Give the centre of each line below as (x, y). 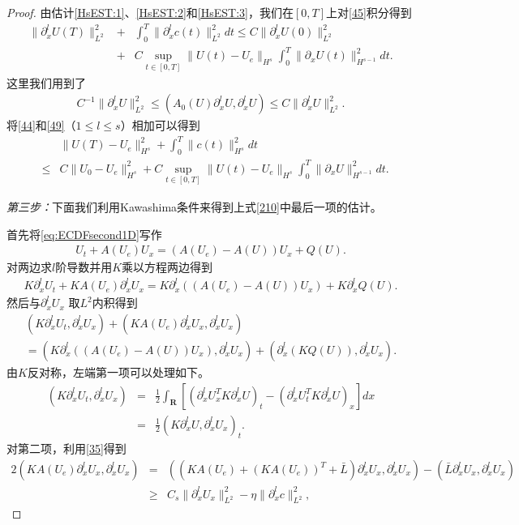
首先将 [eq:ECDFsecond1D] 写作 (84, 234)
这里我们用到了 (46, 82)
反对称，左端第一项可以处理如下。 (118, 371)
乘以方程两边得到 (167, 267)
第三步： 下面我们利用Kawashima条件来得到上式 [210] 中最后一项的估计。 (194, 206)
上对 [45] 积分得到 (369, 12)
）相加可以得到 (160, 125)
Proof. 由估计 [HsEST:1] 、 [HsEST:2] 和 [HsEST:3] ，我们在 (150, 12)
